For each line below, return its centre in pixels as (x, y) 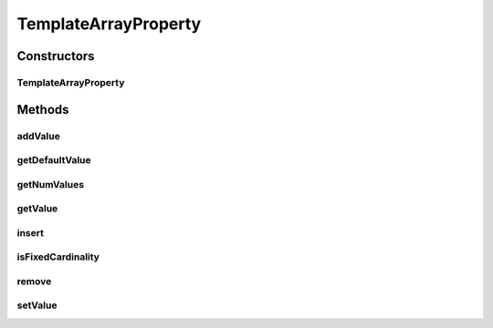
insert (31, 232)
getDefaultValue (54, 160)
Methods (43, 109)
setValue (37, 305)
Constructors (56, 56)
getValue (37, 209)
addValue (39, 136)
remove (34, 281)
